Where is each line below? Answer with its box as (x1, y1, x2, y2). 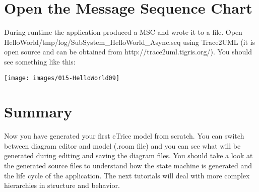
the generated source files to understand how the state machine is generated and (4, 160, 252, 171)
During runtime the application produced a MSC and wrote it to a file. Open (4, 27, 242, 37)
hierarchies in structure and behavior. (4, 180, 120, 190)
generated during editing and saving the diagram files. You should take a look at (4, 150, 253, 161)
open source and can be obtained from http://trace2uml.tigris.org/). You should (4, 46, 252, 57)
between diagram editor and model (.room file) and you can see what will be (4, 140, 241, 151)
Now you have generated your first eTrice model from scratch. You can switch (4, 131, 244, 141)
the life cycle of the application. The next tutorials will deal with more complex (4, 170, 250, 180)
